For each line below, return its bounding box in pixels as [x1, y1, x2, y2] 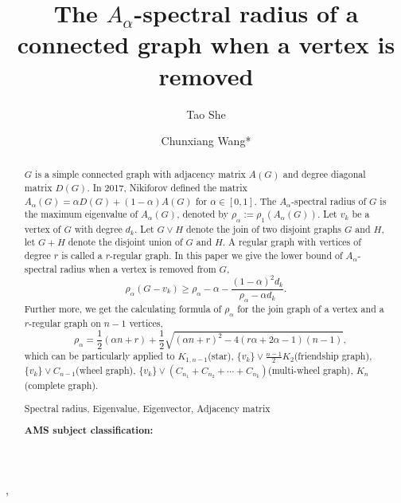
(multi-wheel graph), [268, 363, 353, 377]
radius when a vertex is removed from [60, 261, 216, 275]
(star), [208, 349, 234, 363]
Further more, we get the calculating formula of [24, 302, 222, 316]
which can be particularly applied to [24, 349, 175, 363]
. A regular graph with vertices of [222, 235, 361, 249]
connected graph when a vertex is [17, 28, 395, 61]
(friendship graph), [294, 349, 372, 363]
